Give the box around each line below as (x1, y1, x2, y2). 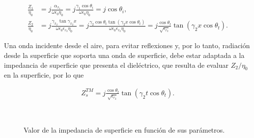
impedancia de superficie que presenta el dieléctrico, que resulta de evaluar (4, 59, 228, 70)
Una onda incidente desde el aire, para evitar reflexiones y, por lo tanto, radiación (4, 40, 250, 51)
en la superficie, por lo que (4, 70, 84, 80)
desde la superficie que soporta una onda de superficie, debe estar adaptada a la (4, 50, 245, 60)
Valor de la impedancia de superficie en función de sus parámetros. (24, 124, 225, 135)
